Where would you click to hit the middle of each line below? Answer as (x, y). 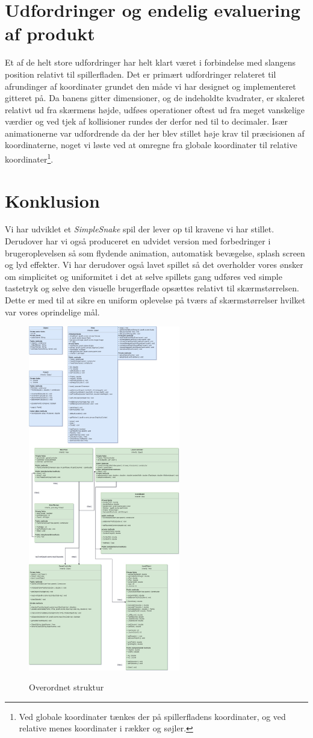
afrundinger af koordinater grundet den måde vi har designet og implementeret (150, 86)
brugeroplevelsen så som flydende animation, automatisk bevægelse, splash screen (155, 253)
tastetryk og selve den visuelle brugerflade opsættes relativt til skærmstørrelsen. (152, 288)
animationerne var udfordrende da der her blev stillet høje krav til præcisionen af (155, 133)
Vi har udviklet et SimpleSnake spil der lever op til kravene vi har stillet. (140, 229)
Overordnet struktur (67, 687)
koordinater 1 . (29, 158)
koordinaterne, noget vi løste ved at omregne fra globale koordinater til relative (151, 145)
